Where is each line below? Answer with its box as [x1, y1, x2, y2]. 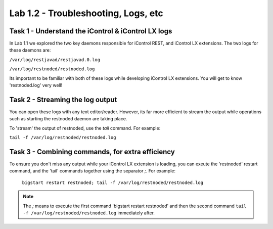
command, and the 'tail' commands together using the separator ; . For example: [9, 168, 175, 174]
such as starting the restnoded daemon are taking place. [9, 116, 127, 122]
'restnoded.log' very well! [9, 82, 63, 88]
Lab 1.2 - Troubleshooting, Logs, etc [9, 8, 164, 19]
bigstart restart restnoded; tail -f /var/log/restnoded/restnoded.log [22, 179, 204, 186]
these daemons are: [9, 47, 51, 53]
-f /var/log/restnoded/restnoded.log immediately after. [23, 210, 155, 216]
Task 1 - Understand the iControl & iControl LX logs [9, 27, 172, 35]
